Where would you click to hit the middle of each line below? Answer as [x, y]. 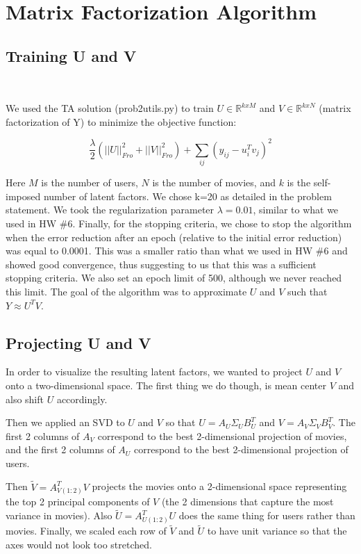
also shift [25, 399]
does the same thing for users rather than [267, 515]
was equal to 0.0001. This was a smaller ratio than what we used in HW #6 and [177, 251]
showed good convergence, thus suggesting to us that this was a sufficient [161, 264]
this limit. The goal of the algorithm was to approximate [126, 291]
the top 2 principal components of [78, 502]
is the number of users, [90, 182]
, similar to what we [296, 210]
